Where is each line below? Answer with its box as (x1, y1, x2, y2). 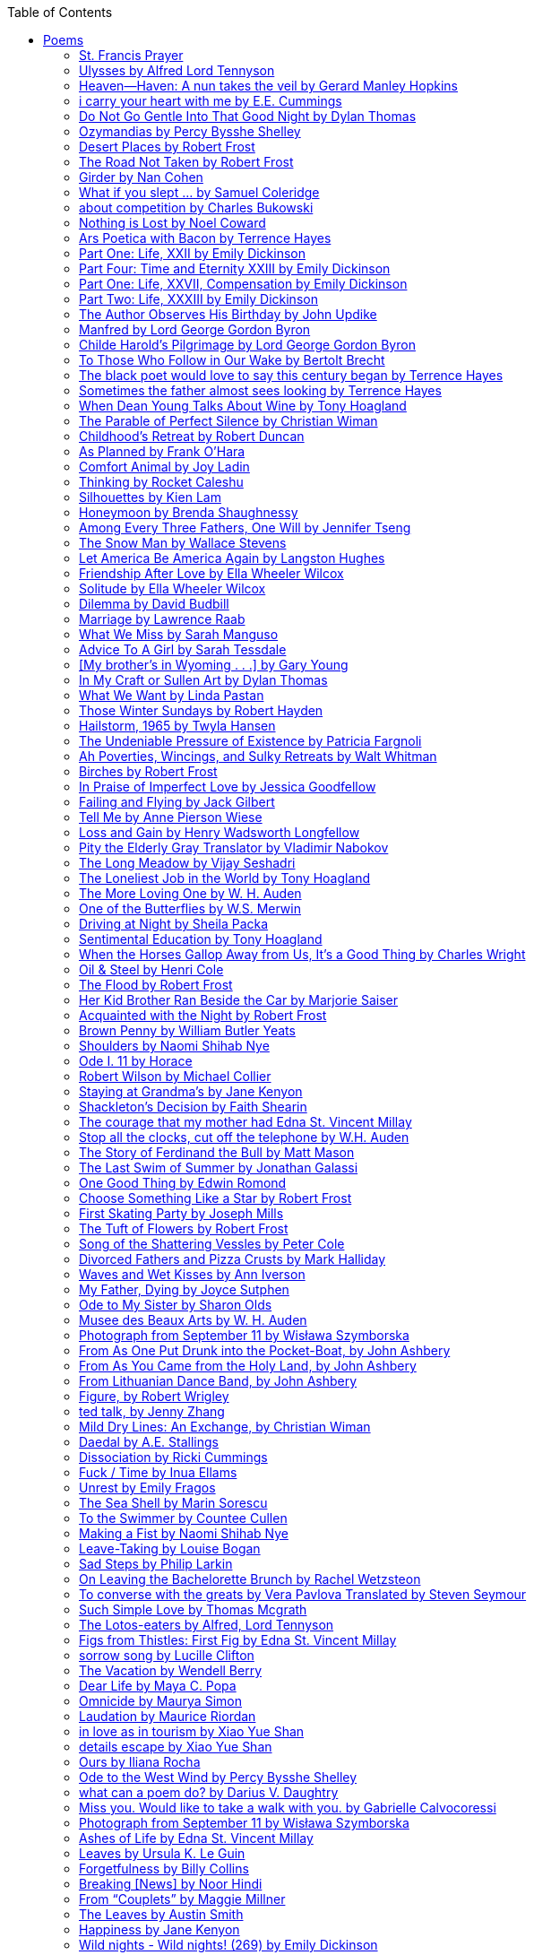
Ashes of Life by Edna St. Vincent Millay (79, 1830, 314, 1846)
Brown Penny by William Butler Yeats (79, 1023, 296, 1038)
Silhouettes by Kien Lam (79, 489, 221, 505)
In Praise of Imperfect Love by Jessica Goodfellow (79, 779, 376, 794)
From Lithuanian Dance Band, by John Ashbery (79, 1373, 357, 1388)
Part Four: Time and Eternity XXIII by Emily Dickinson (79, 261, 391, 276)
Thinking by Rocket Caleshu (79, 474, 244, 489)
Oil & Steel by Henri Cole (79, 962, 224, 977)
